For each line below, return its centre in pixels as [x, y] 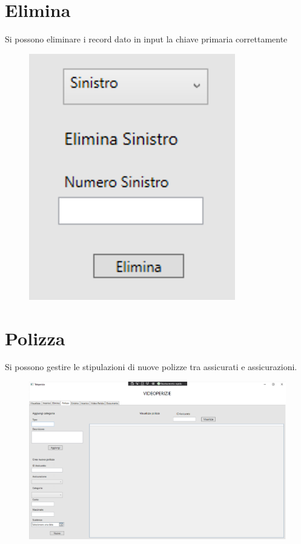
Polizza [35, 338]
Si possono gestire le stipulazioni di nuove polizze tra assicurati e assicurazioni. [151, 367]
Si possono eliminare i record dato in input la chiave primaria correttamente [146, 39]
